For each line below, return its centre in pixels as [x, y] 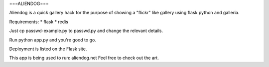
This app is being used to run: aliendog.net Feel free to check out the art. [84, 58]
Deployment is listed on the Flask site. [48, 49]
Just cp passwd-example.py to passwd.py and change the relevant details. [86, 31]
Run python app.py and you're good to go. [53, 40]
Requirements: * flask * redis [39, 22]
